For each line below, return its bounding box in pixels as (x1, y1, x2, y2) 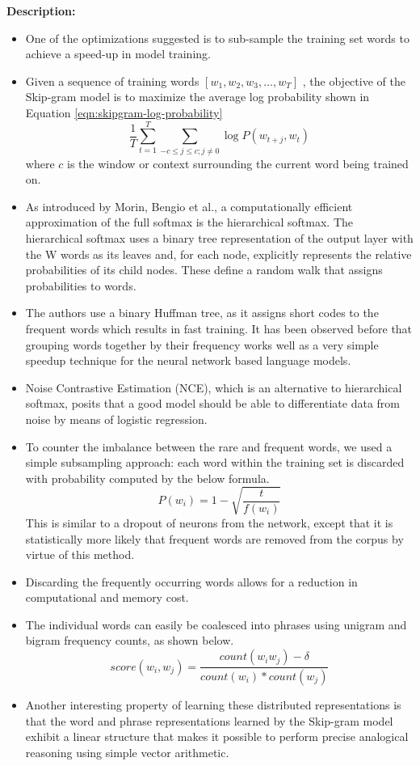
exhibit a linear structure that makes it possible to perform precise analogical (25, 728, 409, 745)
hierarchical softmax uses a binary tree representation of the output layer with (25, 230, 414, 247)
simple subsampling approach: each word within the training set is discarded (25, 454, 405, 471)
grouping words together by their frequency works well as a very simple (25, 336, 379, 353)
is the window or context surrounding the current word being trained (67, 154, 409, 171)
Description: (6, 2, 76, 19)
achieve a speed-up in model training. (25, 45, 211, 62)
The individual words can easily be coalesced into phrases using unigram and (25, 616, 407, 633)
